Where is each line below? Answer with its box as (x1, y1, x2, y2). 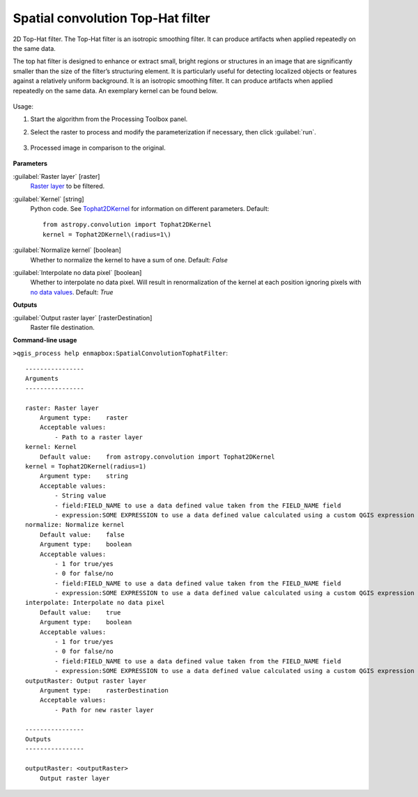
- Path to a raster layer (54, 433, 143, 441)
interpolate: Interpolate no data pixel (25, 599, 165, 607)
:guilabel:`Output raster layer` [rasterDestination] (13, 313, 153, 322)
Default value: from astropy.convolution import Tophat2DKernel (39, 452, 275, 461)
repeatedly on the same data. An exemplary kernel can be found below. (13, 86, 218, 95)
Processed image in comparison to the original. (30, 143, 167, 152)
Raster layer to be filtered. (30, 182, 105, 191)
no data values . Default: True (30, 287, 114, 296)
